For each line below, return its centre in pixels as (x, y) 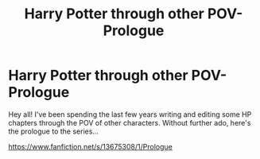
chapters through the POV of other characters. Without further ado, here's (130, 122)
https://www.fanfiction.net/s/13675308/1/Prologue (90, 146)
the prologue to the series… (54, 131)
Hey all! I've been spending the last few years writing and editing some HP (130, 114)
